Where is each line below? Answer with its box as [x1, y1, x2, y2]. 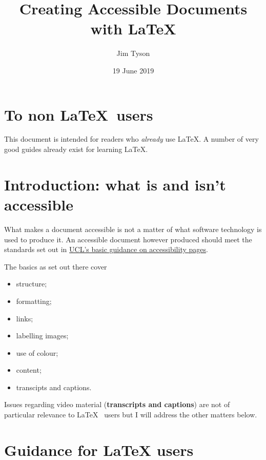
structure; [16, 278, 47, 289]
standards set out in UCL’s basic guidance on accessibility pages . [4, 244, 208, 255]
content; [16, 365, 42, 375]
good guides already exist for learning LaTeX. [4, 144, 148, 155]
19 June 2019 [112, 65, 154, 75]
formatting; [16, 295, 52, 306]
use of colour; [16, 347, 58, 358]
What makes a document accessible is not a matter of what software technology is [4, 223, 262, 234]
